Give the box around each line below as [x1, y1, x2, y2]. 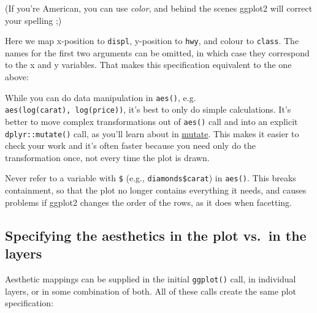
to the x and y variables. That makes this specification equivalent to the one [5, 58, 292, 71]
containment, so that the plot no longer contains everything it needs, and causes [5, 184, 307, 197]
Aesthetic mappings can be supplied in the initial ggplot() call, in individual [5, 272, 296, 285]
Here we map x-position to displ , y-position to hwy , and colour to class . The [5, 34, 299, 47]
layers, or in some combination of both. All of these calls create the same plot [5, 284, 296, 297]
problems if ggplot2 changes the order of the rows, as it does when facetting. [5, 195, 292, 208]
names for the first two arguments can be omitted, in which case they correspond [5, 46, 310, 59]
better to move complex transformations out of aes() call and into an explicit [5, 115, 298, 127]
